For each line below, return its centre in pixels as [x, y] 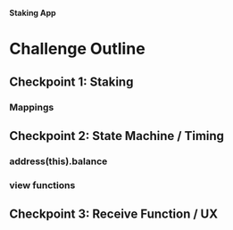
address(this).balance [58, 161]
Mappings [32, 107]
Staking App [33, 13]
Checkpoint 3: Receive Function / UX [114, 214]
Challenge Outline [77, 49]
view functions [42, 185]
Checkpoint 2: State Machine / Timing [117, 136]
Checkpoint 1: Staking [71, 82]
